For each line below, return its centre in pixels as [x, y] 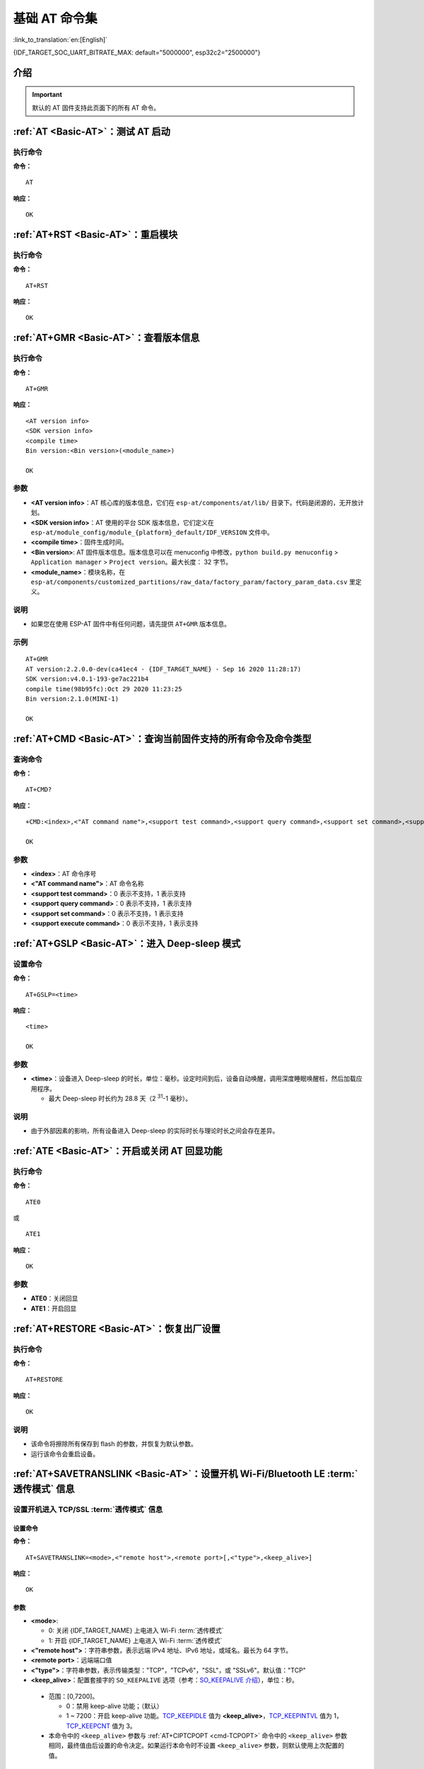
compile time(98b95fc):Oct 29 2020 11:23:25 [104, 689]
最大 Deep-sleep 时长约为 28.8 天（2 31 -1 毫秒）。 [120, 1098]
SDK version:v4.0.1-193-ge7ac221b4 [87, 679]
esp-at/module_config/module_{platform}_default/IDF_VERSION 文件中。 [152, 532]
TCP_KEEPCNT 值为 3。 [101, 1726]
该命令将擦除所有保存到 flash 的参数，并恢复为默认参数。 [114, 1444]
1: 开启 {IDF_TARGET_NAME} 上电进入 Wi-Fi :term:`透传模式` [135, 1640]
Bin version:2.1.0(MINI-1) [72, 698]
